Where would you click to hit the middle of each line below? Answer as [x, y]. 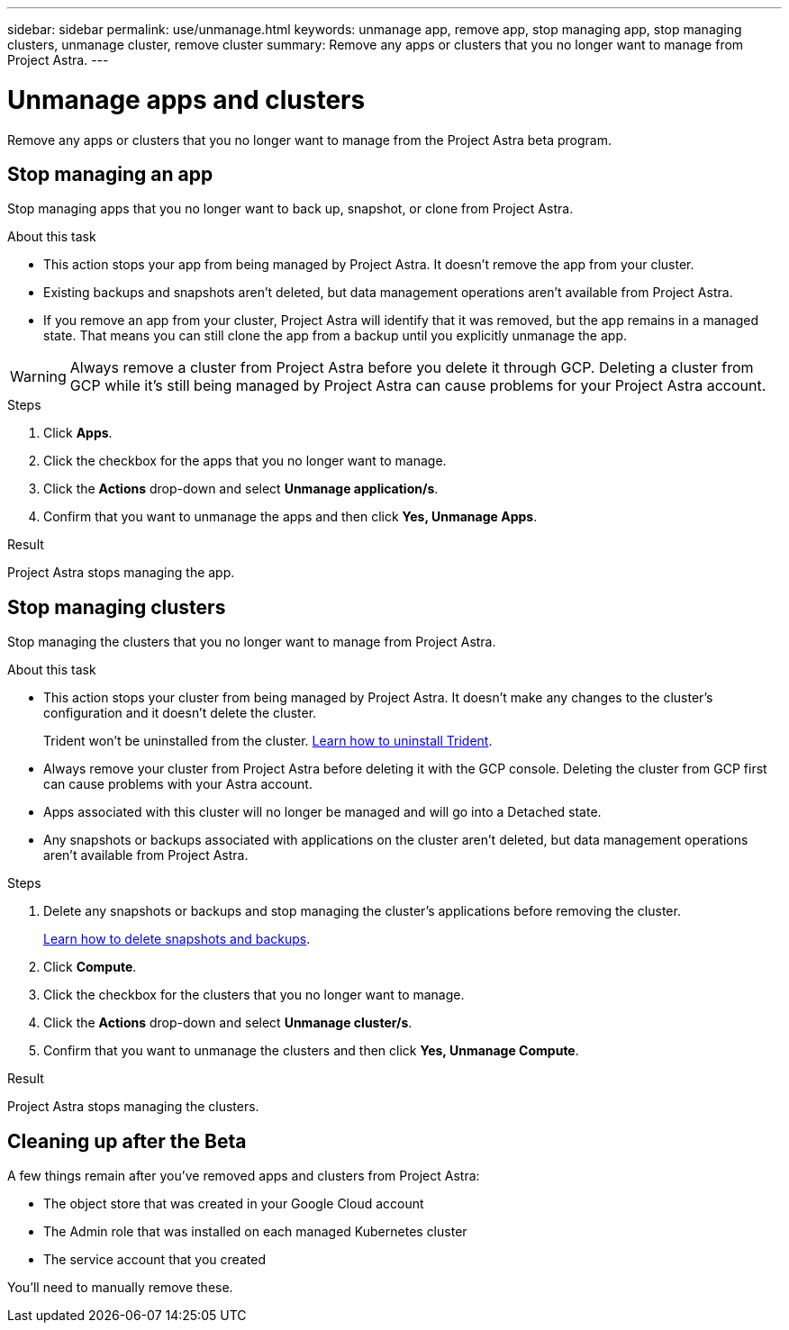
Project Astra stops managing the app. [121, 573]
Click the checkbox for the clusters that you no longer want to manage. [254, 995]
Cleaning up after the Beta [127, 1141]
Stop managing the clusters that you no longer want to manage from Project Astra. [252, 642]
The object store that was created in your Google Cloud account [234, 1204]
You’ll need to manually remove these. [120, 1288]
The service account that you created [154, 1260]
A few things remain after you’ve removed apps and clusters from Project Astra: [244, 1176]
